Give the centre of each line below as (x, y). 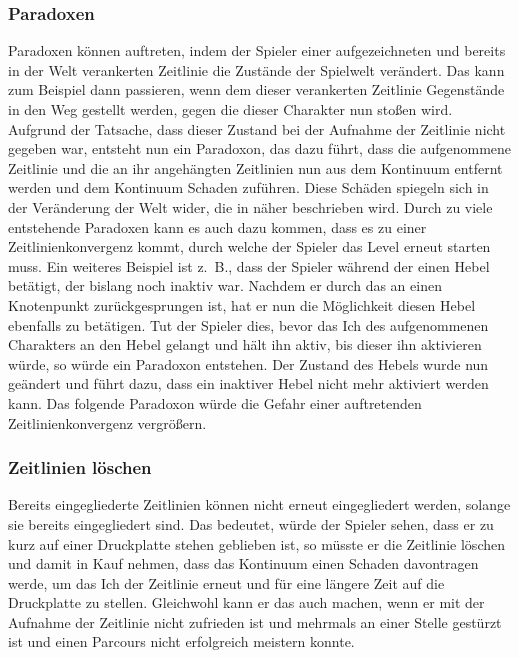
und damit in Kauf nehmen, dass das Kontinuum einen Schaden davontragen (243, 563)
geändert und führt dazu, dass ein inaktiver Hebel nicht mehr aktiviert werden (248, 383)
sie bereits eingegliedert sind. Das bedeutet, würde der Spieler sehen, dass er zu (251, 523)
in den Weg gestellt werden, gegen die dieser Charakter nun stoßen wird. (230, 109)
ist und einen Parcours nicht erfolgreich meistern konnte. (181, 641)
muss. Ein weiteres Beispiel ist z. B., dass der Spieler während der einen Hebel (249, 265)
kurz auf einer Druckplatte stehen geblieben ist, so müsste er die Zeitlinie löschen (256, 543)
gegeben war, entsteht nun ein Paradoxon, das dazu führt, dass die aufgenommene (260, 148)
